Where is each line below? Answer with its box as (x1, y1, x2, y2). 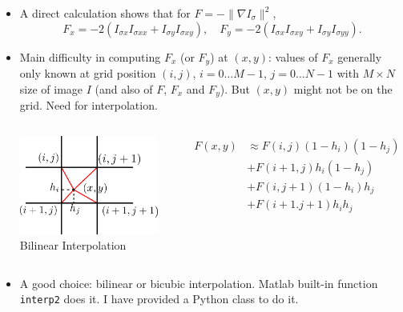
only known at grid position (19, 65, 156, 82)
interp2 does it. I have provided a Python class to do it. (19, 290, 299, 307)
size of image (19, 80, 83, 97)
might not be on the (293, 80, 393, 97)
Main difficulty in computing (19, 48, 161, 65)
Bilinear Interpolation (19, 237, 127, 254)
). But (220, 80, 250, 97)
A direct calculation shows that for (19, 5, 191, 21)
